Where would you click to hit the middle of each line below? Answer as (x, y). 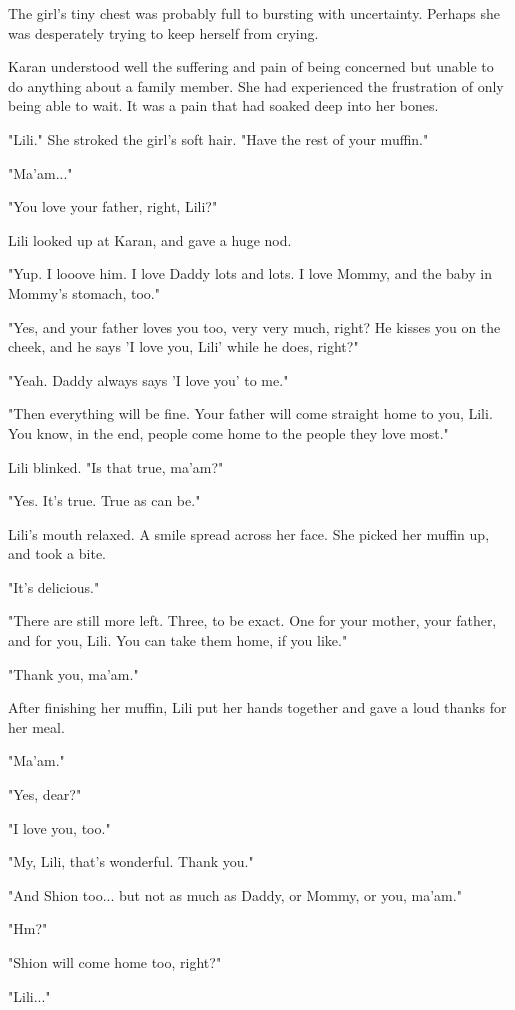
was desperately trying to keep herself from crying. (163, 32)
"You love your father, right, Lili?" (113, 206)
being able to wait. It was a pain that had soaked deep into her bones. (223, 105)
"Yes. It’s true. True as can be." (104, 500)
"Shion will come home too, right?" (115, 962)
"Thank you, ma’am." (73, 673)
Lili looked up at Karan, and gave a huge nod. (150, 239)
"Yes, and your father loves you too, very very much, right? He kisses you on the (254, 326)
